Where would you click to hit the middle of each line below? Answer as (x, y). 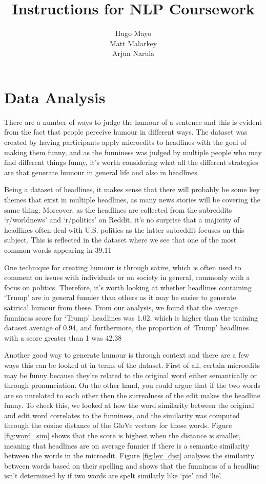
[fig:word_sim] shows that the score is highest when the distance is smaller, (122, 435)
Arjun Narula (133, 53)
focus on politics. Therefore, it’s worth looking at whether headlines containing (128, 287)
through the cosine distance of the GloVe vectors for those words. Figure (118, 425)
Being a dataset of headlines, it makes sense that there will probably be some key (132, 189)
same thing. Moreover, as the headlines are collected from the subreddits (118, 209)
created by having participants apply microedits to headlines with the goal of (125, 142)
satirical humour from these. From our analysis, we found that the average (121, 307)
